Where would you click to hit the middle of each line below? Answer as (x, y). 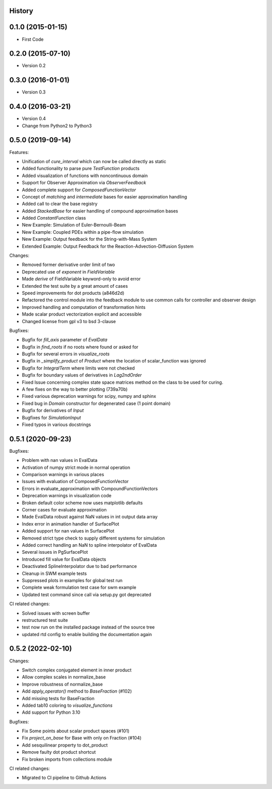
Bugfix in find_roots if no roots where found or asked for (80, 347)
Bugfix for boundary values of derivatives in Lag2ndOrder (82, 375)
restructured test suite (45, 620)
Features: (19, 152)
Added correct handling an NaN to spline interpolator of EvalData (89, 545)
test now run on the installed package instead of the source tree (88, 627)
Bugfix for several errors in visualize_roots (66, 354)
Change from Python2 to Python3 (57, 126)
